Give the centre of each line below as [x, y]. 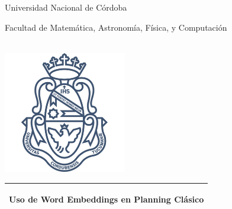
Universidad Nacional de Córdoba [66, 7]
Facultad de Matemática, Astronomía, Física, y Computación [116, 27]
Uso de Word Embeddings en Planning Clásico [107, 199]
